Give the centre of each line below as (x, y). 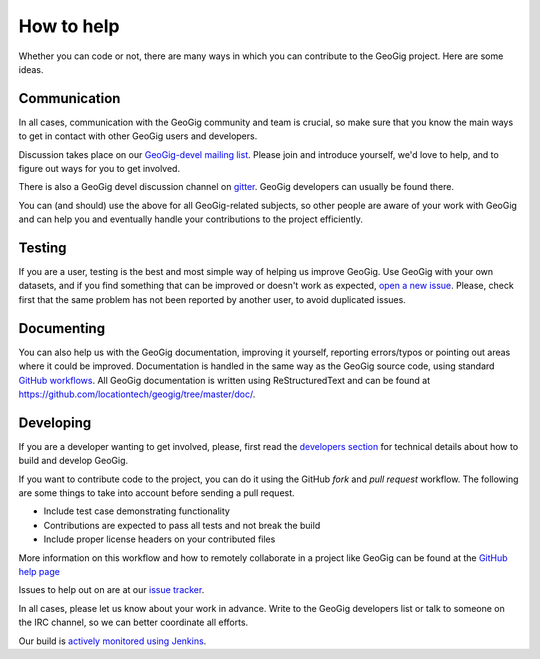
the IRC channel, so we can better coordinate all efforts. (133, 622)
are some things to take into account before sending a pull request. (156, 493)
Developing (55, 422)
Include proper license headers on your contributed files (159, 539)
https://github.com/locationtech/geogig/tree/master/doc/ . (137, 394)
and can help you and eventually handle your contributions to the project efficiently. (191, 219)
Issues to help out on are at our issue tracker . (111, 590)
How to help (69, 26)
